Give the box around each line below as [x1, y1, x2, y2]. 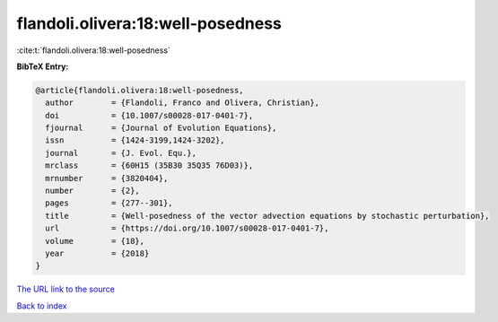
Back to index [16, 300, 67, 311]
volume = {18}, [45, 236, 145, 246]
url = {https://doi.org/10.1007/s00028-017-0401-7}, [45, 223, 329, 233]
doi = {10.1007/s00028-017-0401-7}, [45, 110, 254, 120]
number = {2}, [45, 186, 141, 196]
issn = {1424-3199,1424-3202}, [45, 135, 225, 145]
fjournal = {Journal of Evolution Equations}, [45, 123, 277, 134]
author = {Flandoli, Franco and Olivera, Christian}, [45, 98, 320, 108]
